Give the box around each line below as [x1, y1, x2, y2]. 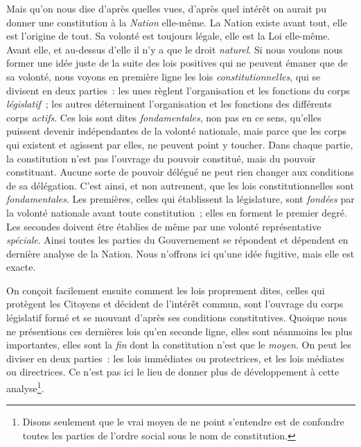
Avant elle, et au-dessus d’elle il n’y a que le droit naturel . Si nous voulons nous [6, 42, 343, 56]
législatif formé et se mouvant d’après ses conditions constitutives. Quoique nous [6, 310, 347, 325]
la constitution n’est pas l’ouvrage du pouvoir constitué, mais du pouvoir [6, 151, 316, 165]
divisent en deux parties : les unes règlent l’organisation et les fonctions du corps [6, 83, 350, 97]
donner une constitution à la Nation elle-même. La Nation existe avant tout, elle [6, 15, 347, 29]
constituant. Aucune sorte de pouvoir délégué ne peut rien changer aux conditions [6, 165, 354, 179]
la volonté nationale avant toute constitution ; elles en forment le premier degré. [6, 205, 347, 219]
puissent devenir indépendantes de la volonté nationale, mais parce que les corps [6, 124, 346, 138]
